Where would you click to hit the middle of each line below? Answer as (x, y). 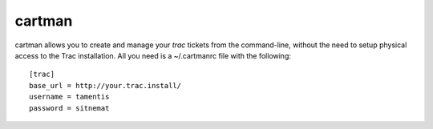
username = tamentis (69, 97)
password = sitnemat (69, 108)
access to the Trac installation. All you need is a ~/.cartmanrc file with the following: (153, 55)
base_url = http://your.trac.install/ (105, 85)
